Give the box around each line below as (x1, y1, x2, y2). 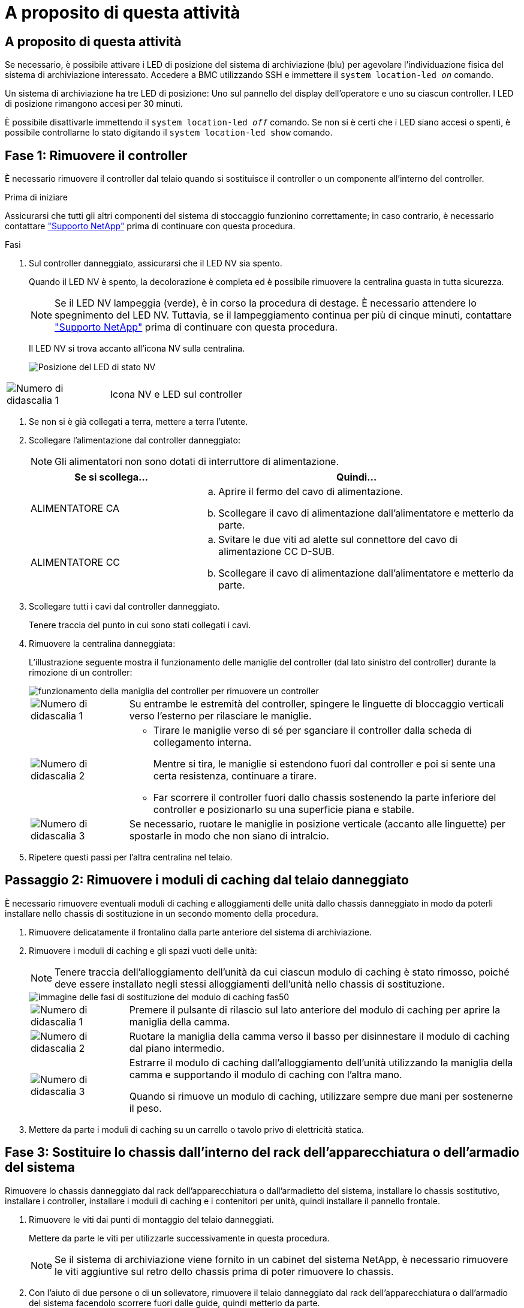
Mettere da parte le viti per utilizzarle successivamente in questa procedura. (29, 1232, 330, 1243)
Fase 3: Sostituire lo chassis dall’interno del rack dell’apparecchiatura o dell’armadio (5, 1145, 520, 1160)
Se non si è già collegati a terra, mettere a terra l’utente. (29, 416, 248, 427)
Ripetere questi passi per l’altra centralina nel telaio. (29, 852, 233, 863)
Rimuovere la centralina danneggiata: (29, 638, 176, 649)
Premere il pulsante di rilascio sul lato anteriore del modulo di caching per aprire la (129, 1003, 501, 1016)
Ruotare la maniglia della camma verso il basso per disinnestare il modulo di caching (129, 1030, 510, 1042)
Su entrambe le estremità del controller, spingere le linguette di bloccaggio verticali (129, 698, 504, 710)
